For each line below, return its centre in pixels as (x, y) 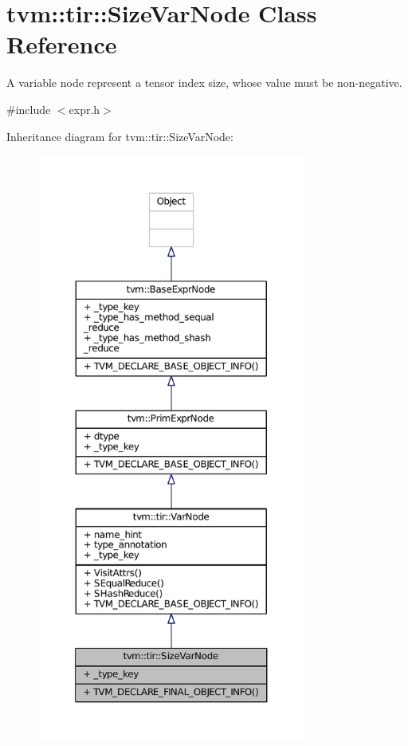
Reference (62, 44)
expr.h (84, 109)
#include (29, 109)
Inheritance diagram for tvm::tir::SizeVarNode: (120, 136)
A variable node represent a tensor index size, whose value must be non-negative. (204, 82)
